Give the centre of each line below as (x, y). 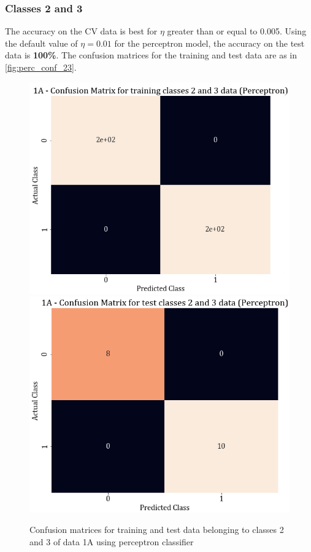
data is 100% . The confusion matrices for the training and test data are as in (151, 55)
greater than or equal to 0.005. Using (237, 31)
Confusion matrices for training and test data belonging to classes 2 (157, 530)
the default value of (41, 43)
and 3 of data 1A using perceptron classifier (112, 541)
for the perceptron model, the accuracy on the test (209, 43)
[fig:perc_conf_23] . (41, 67)
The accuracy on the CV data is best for (81, 31)
